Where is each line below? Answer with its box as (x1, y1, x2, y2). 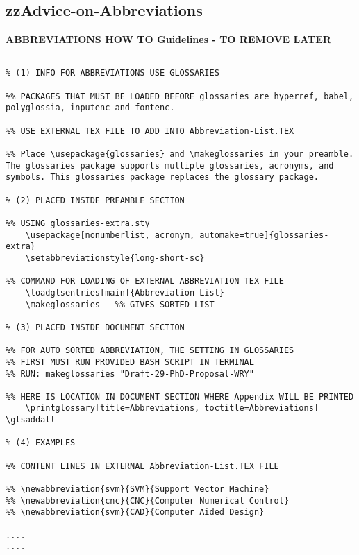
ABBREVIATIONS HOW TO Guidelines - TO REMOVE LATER (6, 32, 331, 46)
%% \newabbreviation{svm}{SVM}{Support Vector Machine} (6, 484, 269, 495)
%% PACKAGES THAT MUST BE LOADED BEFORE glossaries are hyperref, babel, (6, 91, 354, 101)
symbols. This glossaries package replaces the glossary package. (6, 172, 319, 182)
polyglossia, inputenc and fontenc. (6, 103, 175, 113)
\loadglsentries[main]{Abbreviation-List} (25, 287, 224, 298)
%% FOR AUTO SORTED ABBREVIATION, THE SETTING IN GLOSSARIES (6, 345, 294, 356)
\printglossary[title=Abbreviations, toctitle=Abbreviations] (25, 403, 319, 413)
